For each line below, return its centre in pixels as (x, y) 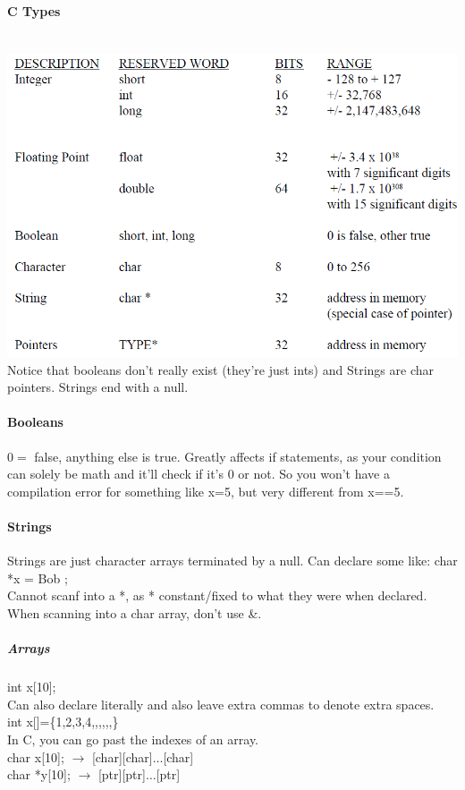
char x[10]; (36, 756)
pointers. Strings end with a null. (98, 387)
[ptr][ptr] (122, 774)
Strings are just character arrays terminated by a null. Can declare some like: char (232, 561)
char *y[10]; (39, 774)
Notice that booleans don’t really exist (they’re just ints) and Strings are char (220, 369)
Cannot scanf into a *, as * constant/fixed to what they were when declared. (217, 595)
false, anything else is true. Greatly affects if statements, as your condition (238, 456)
